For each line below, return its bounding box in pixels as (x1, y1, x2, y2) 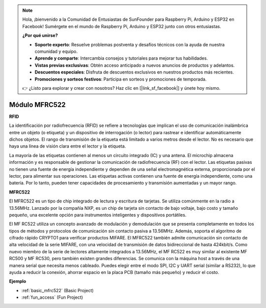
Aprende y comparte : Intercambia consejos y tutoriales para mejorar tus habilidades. (34, 55, 208, 61)
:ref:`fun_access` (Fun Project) (21, 294, 83, 301)
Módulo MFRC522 (9, 100, 66, 109)
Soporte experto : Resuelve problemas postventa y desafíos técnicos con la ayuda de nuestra (34, 41, 225, 47)
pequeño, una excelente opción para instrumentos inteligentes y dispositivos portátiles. (9, 212, 187, 218)
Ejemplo (9, 278, 27, 284)
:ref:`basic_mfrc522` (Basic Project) (21, 287, 94, 293)
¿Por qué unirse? (22, 33, 58, 38)
